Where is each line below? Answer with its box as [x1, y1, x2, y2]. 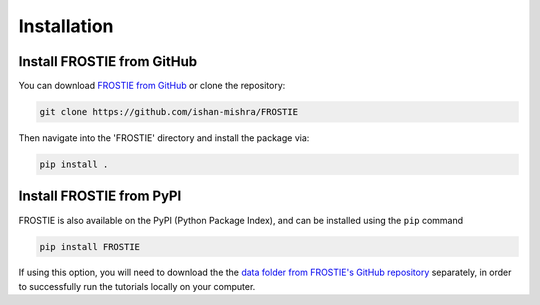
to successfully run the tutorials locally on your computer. [18, 280, 256, 292]
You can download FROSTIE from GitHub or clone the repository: [18, 80, 286, 92]
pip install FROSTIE [39, 241, 140, 252]
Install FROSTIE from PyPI [18, 188, 182, 205]
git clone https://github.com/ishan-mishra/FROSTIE [39, 106, 299, 118]
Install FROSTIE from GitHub [18, 53, 198, 70]
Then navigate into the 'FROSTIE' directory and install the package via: [18, 132, 310, 144]
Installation [18, 15, 114, 37]
